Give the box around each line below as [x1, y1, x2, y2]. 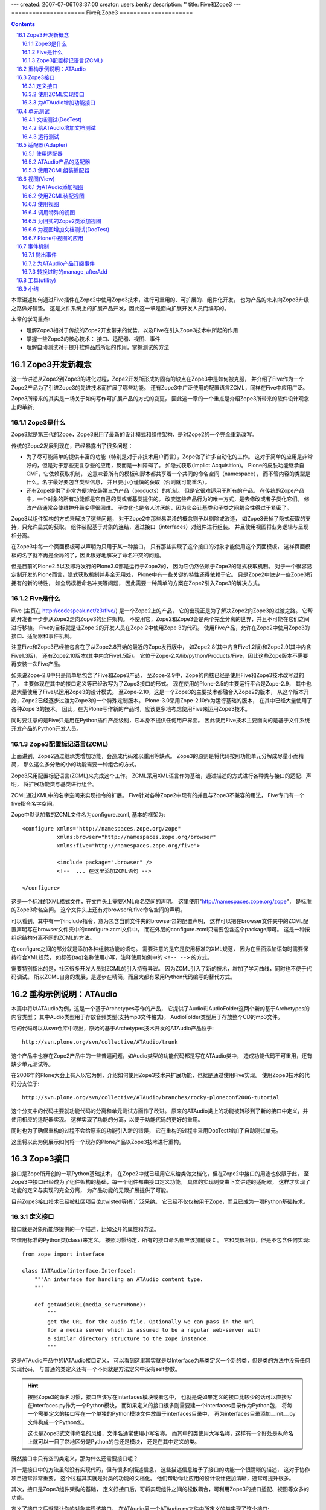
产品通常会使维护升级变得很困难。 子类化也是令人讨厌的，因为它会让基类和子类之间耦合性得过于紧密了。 [31, 504, 292, 511]
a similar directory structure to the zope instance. [47, 1335, 210, 1342]
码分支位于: [11, 1080, 40, 1087]
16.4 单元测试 [16, 108, 50, 115]
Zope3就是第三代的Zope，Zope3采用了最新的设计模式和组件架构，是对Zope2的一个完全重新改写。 [11, 431, 258, 438]
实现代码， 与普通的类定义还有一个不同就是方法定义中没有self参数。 [11, 1365, 181, 1372]
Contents [11, 20, 36, 27]
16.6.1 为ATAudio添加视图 [22, 184, 84, 191]
